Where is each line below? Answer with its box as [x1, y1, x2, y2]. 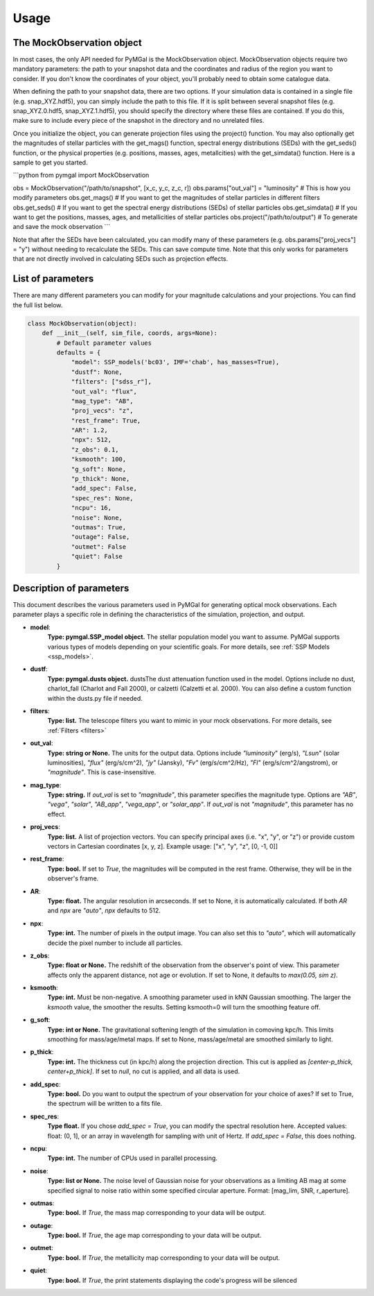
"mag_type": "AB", [71, 397, 134, 405]
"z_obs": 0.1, [71, 445, 119, 454]
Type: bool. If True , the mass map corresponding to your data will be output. [47, 1209, 267, 1217]
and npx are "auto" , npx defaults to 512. [47, 906, 161, 915]
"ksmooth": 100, [71, 455, 127, 463]
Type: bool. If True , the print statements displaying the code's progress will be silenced [47, 1276, 297, 1284]
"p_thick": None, [71, 475, 130, 483]
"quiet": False [71, 552, 123, 561]
